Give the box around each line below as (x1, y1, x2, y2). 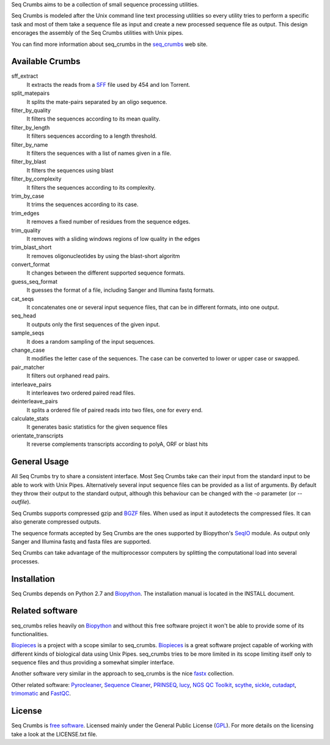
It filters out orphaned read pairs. (26, 372, 110, 379)
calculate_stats (11, 415, 49, 422)
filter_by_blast (11, 158, 46, 165)
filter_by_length (11, 124, 50, 131)
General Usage (11, 456, 70, 467)
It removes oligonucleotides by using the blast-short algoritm (26, 252, 180, 259)
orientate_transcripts (11, 432, 64, 439)
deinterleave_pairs (11, 398, 58, 405)
